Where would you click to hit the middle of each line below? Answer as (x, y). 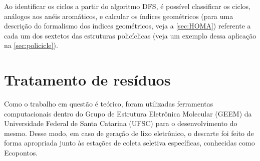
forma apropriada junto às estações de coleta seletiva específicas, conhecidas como (129, 143)
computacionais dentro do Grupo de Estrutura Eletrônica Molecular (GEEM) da (128, 113)
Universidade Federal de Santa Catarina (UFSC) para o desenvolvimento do (121, 123)
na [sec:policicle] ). (31, 45)
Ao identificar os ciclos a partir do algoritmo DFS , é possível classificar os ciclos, (127, 6)
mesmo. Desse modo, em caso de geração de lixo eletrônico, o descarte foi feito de (129, 133)
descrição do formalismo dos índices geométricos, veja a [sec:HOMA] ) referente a (127, 26)
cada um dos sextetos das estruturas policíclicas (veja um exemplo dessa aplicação (130, 35)
